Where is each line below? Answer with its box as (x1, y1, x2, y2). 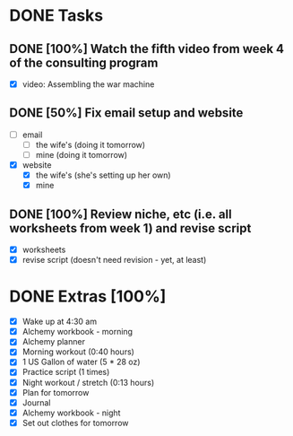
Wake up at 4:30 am (22, 316, 97, 327)
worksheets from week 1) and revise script (9, 221, 252, 236)
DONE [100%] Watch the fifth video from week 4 (9, 41, 285, 57)
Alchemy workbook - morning (22, 327, 133, 337)
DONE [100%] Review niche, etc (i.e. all (9, 206, 233, 222)
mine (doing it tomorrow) (35, 150, 128, 160)
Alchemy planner (22, 336, 85, 347)
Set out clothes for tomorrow (22, 417, 129, 428)
